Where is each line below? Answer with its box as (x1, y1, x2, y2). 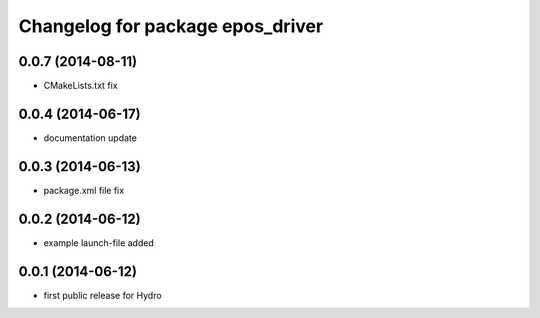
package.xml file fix (43, 184, 125, 196)
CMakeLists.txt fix (43, 80, 119, 92)
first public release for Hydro (43, 289, 162, 301)
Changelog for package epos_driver (18, 15, 324, 37)
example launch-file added (43, 236, 154, 249)
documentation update (43, 131, 137, 144)
